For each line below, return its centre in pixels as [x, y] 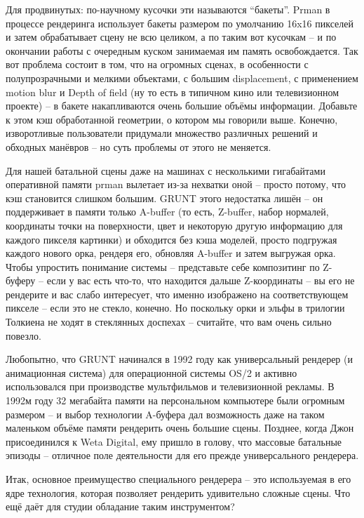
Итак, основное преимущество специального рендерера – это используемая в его [178, 479]
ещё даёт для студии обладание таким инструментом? [120, 506]
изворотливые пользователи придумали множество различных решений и [162, 133]
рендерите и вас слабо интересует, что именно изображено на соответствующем [177, 294]
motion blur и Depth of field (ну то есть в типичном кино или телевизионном [173, 92]
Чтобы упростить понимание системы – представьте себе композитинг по [163, 266]
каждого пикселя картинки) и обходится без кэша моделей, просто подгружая [171, 239]
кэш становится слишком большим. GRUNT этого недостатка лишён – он [164, 198]
